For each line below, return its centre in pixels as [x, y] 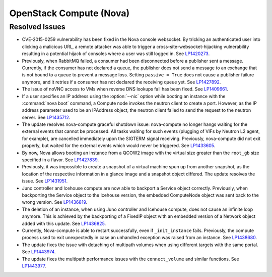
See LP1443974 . [39, 252]
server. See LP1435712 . [46, 117]
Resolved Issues [37, 27]
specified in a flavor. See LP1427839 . [60, 160]
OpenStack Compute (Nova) [70, 13]
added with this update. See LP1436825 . [64, 223]
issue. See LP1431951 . [45, 181]
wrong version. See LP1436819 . [55, 202]
